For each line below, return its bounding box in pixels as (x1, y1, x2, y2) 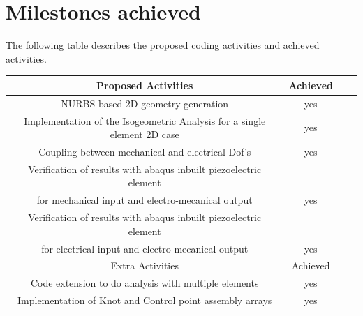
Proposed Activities (96, 77, 193, 92)
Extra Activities (110, 258, 179, 273)
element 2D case (110, 127, 179, 142)
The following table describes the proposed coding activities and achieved (6, 38, 320, 52)
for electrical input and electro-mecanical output (41, 241, 249, 255)
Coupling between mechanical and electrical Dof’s (38, 144, 251, 158)
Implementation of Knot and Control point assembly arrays (17, 293, 272, 308)
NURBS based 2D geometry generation (61, 96, 229, 110)
